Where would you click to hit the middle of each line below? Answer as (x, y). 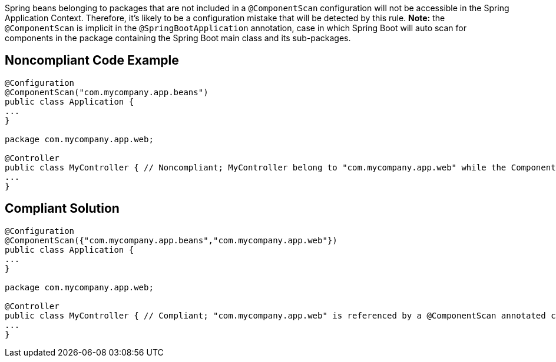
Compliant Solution (62, 209)
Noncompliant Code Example (92, 61)
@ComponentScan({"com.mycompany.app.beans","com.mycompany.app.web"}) (171, 240)
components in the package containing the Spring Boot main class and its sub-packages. (178, 38)
